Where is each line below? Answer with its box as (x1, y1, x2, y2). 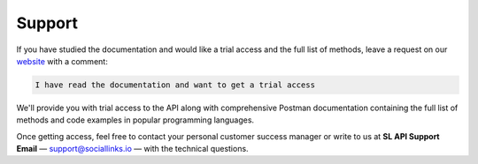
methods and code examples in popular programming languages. (16, 115, 255, 125)
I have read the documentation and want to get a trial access (35, 79, 316, 90)
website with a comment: (16, 56, 108, 66)
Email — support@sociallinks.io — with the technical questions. (16, 144, 249, 154)
